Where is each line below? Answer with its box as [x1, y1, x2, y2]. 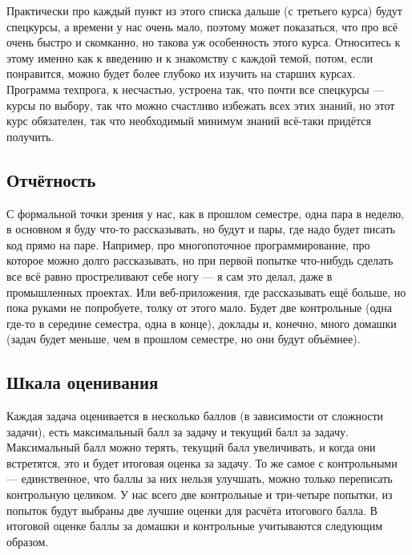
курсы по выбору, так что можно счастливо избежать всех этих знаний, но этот [6, 96, 395, 113]
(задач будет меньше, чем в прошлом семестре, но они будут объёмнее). [6, 330, 361, 347]
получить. [6, 128, 55, 144]
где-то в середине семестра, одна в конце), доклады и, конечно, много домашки [6, 314, 397, 331]
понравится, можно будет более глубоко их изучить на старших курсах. [6, 65, 356, 82]
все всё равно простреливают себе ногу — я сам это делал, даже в [6, 267, 333, 284]
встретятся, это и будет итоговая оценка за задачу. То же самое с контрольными [6, 454, 398, 471]
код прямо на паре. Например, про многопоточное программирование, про [6, 236, 370, 253]
